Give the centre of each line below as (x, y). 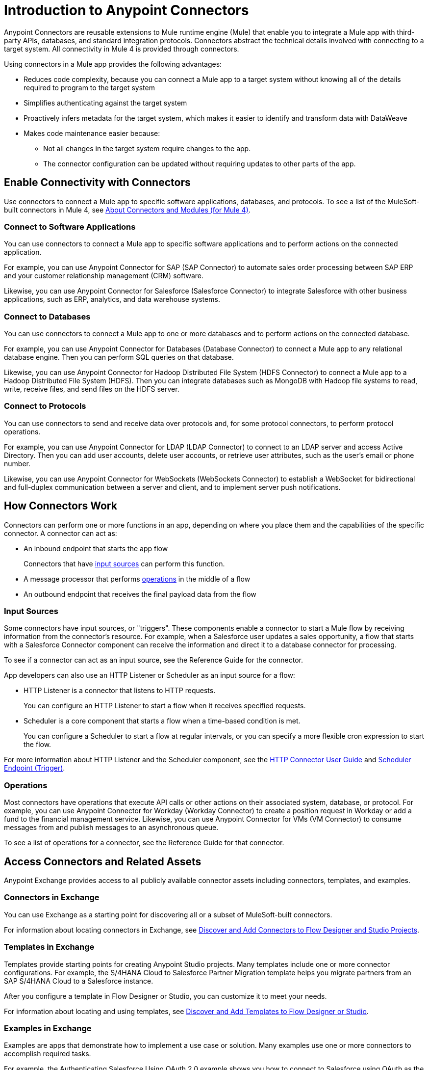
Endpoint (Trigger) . (35, 768)
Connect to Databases (47, 316)
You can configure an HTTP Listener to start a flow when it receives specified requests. (165, 706)
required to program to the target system (89, 87)
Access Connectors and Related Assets (103, 861)
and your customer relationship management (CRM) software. (104, 276)
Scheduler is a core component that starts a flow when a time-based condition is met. (162, 721)
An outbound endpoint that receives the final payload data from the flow (140, 594)
